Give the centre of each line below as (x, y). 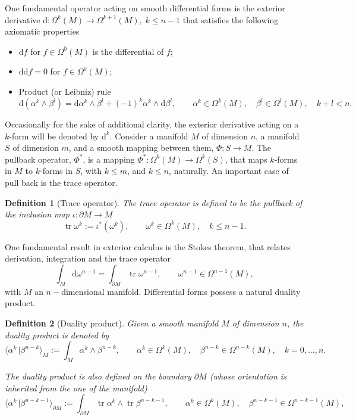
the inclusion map (37, 214)
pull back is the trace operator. (61, 183)
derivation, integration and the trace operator (88, 258)
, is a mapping (109, 159)
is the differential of (128, 51)
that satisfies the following (231, 19)
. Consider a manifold (149, 136)
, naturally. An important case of (229, 171)
